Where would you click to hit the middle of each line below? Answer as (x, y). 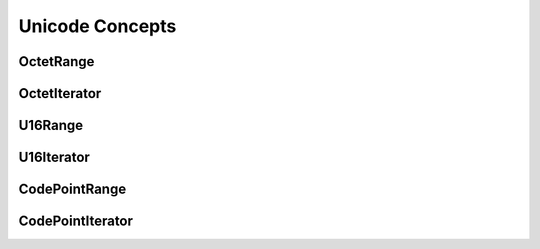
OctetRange (56, 61)
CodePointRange (72, 189)
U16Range (51, 125)
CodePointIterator (76, 221)
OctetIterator (60, 93)
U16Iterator (54, 157)
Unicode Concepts (97, 26)
